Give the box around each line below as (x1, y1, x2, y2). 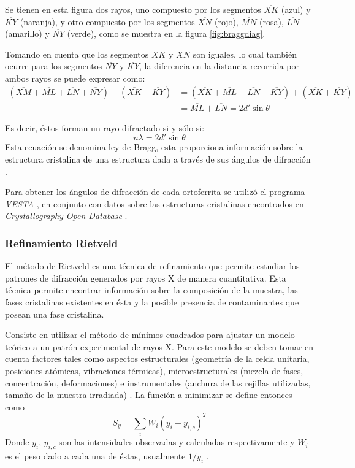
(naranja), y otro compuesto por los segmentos (20, 15, 195, 28)
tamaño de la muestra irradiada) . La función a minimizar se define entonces (5, 388, 292, 401)
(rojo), (214, 15, 239, 28)
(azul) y (281, 3, 311, 15)
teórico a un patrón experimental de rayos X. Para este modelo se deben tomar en (5, 340, 314, 353)
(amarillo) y (5, 27, 50, 40)
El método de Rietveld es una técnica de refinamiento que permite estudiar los (5, 259, 300, 272)
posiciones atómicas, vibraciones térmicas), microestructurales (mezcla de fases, (5, 364, 303, 377)
